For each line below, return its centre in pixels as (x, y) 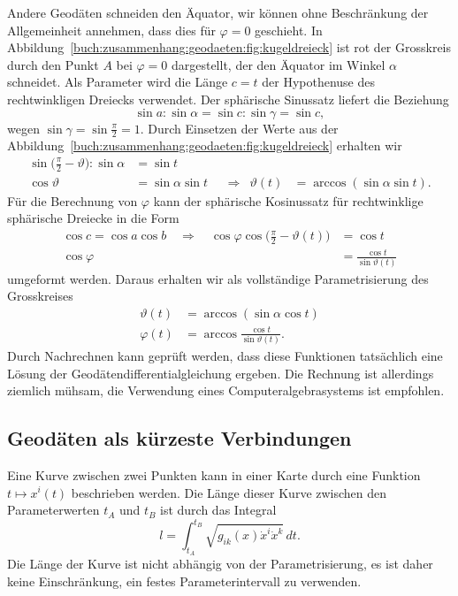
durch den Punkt (53, 64)
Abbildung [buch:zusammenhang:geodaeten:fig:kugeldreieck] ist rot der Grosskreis (229, 47)
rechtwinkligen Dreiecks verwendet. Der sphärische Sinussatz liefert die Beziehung (228, 99)
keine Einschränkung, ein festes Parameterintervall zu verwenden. (184, 581)
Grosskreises (40, 296)
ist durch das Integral (218, 510)
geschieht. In (289, 30)
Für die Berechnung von (73, 200)
